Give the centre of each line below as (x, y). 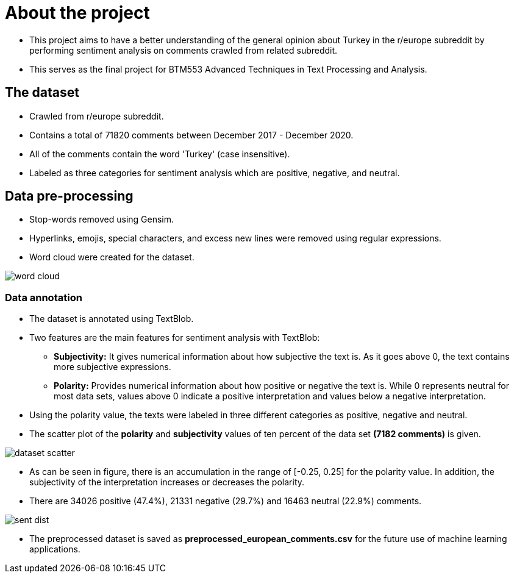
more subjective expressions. (112, 367)
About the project (77, 13)
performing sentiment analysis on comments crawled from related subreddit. (184, 50)
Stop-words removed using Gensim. (102, 219)
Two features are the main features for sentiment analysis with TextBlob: (175, 338)
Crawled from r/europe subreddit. (97, 116)
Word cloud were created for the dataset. (112, 257)
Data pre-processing (69, 196)
